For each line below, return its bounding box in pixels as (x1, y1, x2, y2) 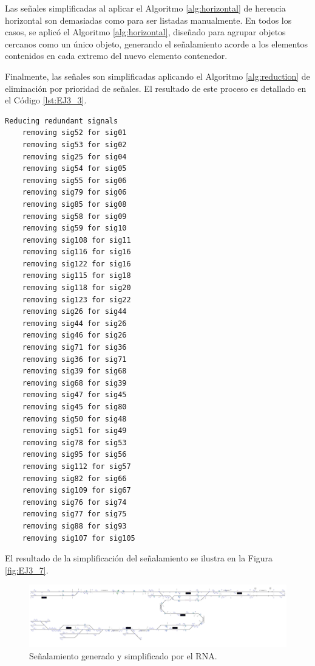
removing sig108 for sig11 (22, 235, 131, 245)
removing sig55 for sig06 (22, 176, 127, 185)
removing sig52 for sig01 (22, 128, 127, 137)
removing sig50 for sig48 (22, 414, 127, 423)
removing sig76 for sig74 (22, 498, 127, 507)
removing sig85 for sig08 (22, 199, 127, 209)
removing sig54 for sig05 (22, 164, 127, 173)
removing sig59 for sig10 (22, 224, 127, 233)
